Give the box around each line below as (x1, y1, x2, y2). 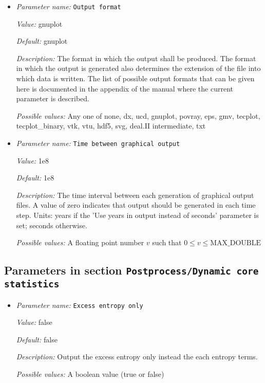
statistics (4, 279, 60, 290)
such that (152, 237, 182, 248)
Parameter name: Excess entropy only (16, 299, 143, 310)
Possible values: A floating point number (16, 237, 144, 248)
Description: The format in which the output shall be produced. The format (16, 52, 256, 63)
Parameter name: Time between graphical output (16, 138, 180, 148)
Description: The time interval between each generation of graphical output (16, 189, 254, 200)
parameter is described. (16, 93, 90, 104)
